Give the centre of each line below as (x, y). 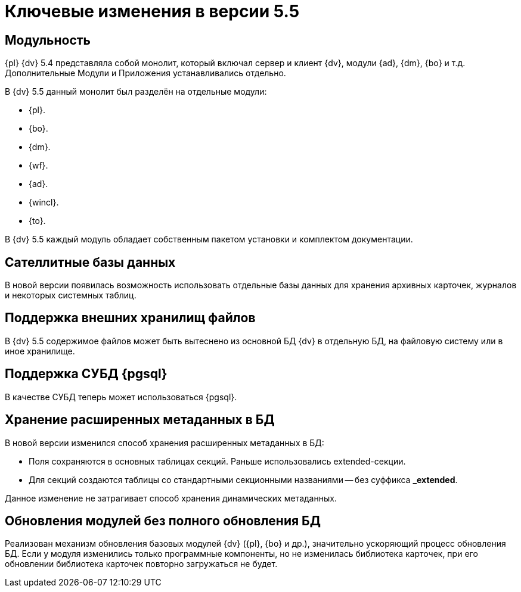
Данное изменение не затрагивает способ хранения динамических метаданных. (171, 498)
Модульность (48, 40)
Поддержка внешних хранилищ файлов (130, 318)
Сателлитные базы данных (90, 262)
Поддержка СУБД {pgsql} (86, 374)
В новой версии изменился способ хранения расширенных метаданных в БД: (165, 443)
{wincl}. (44, 202)
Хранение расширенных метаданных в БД (140, 420)
